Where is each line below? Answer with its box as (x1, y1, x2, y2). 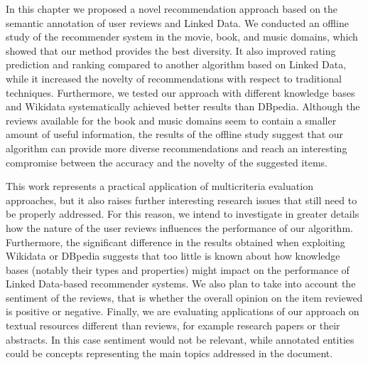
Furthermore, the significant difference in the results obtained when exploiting (6, 234, 345, 249)
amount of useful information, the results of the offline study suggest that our (6, 127, 344, 142)
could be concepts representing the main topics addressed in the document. (6, 346, 333, 361)
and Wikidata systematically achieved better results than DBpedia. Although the (6, 99, 360, 114)
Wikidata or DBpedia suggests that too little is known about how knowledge (6, 248, 340, 263)
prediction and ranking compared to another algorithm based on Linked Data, (6, 57, 347, 72)
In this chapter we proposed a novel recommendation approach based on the (6, 1, 338, 16)
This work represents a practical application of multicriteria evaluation (6, 179, 313, 194)
